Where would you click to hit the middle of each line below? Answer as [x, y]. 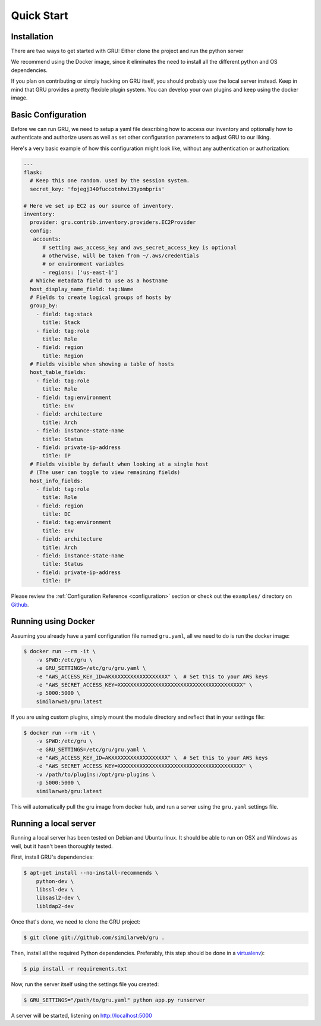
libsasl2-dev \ [58, 898]
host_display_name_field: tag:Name [82, 289]
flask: [33, 172]
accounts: [47, 239]
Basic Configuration [49, 115]
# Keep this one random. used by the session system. [110, 181]
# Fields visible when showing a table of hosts [102, 364]
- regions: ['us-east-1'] [80, 272]
